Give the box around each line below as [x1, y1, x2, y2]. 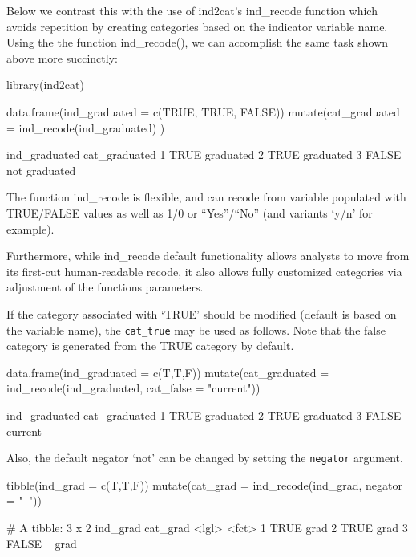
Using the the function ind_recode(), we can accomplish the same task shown [6, 34, 388, 51]
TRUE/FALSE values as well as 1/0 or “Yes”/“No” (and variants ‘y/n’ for [6, 204, 373, 221]
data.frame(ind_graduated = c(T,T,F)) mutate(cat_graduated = [6, 364, 329, 380]
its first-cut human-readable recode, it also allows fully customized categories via [6, 262, 402, 279]
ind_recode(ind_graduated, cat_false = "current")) [6, 380, 261, 396]
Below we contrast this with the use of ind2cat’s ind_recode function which [6, 2, 378, 18]
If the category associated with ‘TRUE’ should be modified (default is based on [6, 305, 397, 322]
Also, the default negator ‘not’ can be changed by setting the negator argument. [6, 449, 403, 466]
